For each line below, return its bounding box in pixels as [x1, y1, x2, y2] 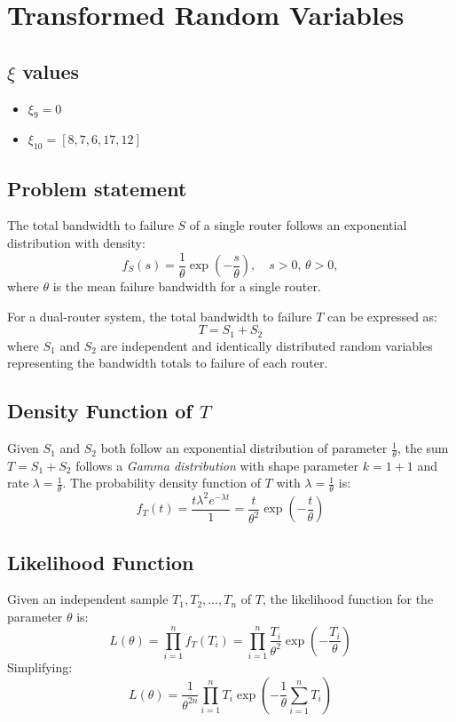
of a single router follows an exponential [189, 216, 407, 234]
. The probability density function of [62, 473, 261, 492]
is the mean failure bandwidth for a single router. [52, 277, 321, 296]
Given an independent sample [7, 590, 169, 608]
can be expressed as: [327, 306, 437, 325]
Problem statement [7, 174, 187, 202]
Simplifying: [7, 658, 73, 676]
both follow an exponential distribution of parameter [100, 439, 388, 457]
